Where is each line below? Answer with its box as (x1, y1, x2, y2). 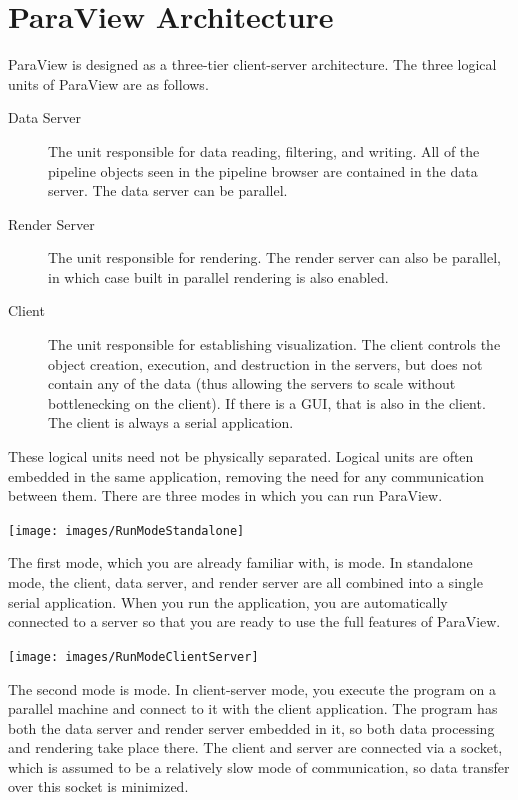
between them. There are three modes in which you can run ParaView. (8, 485, 443, 506)
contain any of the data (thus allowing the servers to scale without (48, 373, 456, 394)
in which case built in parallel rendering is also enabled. (48, 266, 389, 287)
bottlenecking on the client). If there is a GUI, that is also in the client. (48, 392, 486, 413)
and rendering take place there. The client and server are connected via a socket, (8, 737, 503, 758)
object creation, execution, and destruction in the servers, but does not (48, 353, 483, 374)
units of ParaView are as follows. (8, 73, 209, 94)
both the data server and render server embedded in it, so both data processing (8, 717, 495, 738)
